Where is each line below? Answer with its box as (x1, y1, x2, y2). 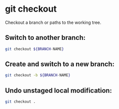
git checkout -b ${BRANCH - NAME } (5, 73, 70, 78)
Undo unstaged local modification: (5, 86, 112, 94)
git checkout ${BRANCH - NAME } (5, 46, 64, 52)
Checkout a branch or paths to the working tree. (5, 19, 102, 25)
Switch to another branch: (5, 34, 86, 42)
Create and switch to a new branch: (5, 60, 115, 69)
